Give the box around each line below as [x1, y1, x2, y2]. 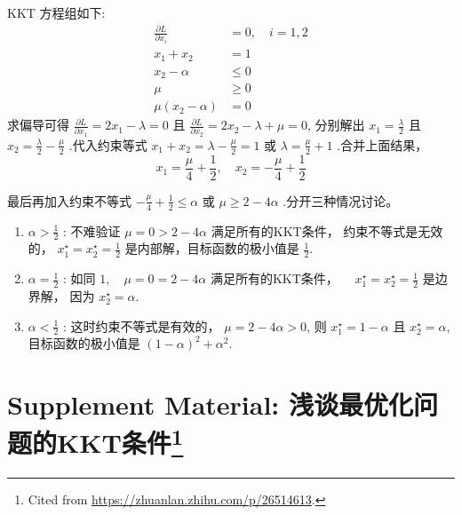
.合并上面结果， [337, 135, 428, 154]
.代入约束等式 [68, 135, 147, 154]
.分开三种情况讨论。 [283, 191, 399, 210]
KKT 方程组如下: [7, 4, 106, 21]
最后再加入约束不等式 [7, 191, 131, 210]
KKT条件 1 [57, 421, 184, 461]
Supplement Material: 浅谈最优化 [7, 386, 414, 423]
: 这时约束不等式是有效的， [62, 316, 220, 335]
